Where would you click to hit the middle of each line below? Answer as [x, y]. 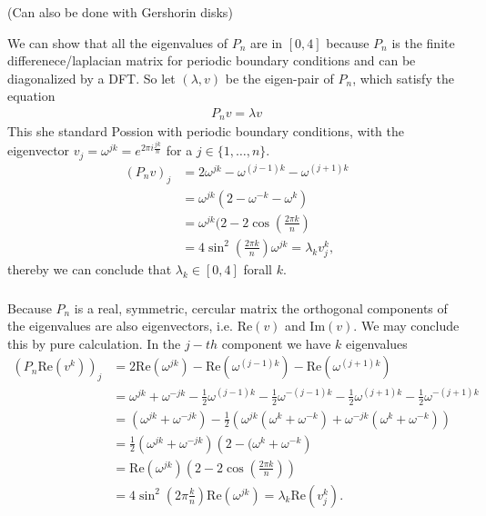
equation [31, 96]
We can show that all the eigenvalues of [118, 42]
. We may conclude [406, 326]
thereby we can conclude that [90, 269]
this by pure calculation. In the [94, 343]
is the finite [423, 42]
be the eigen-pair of [279, 78]
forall [258, 269]
